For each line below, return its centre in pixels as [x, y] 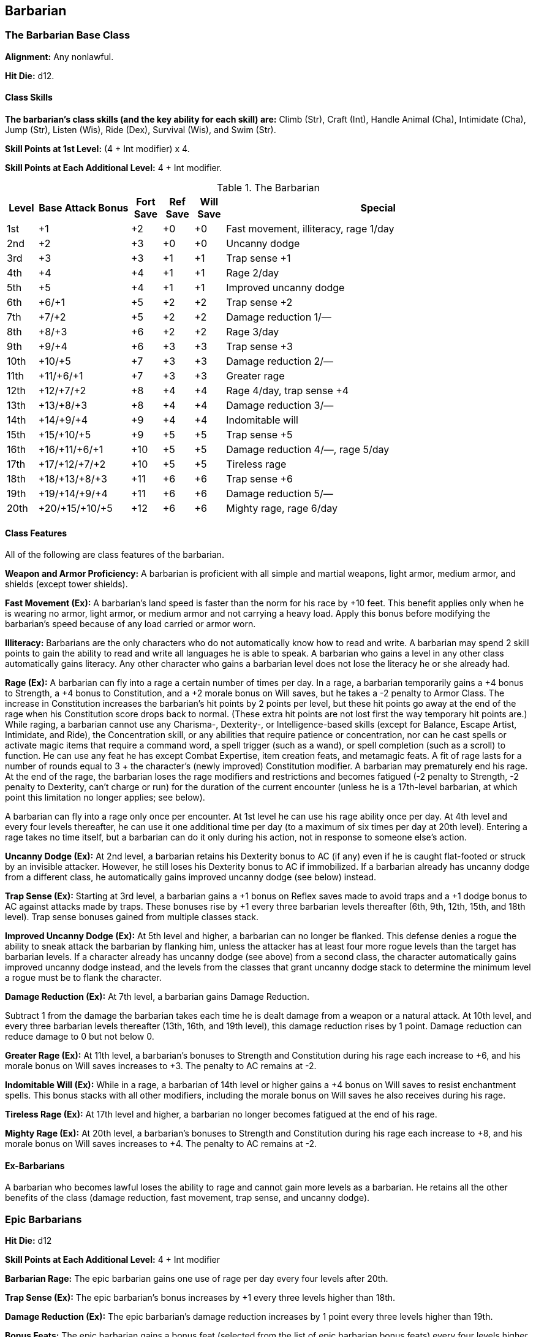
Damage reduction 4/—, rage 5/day [308, 450]
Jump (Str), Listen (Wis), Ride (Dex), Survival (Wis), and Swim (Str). [141, 130]
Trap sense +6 [260, 479]
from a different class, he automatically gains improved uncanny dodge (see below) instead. [191, 877]
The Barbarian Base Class [68, 35]
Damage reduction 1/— [279, 317]
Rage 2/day [253, 273]
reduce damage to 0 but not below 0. [80, 1037]
